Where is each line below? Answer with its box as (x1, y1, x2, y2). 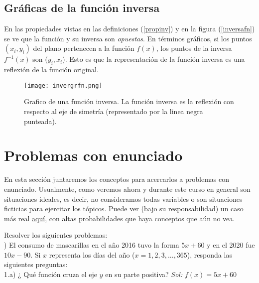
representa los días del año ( (49, 249, 135, 260)
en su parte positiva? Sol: (105, 269, 183, 279)
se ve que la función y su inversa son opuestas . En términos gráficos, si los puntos (4, 33, 252, 43)
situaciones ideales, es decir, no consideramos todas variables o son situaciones (4, 193, 243, 204)
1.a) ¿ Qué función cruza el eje (4, 269, 98, 279)
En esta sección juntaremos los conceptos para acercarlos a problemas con (4, 174, 229, 184)
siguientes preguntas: (4, 259, 68, 270)
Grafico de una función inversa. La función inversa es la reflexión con (24, 96, 234, 107)
